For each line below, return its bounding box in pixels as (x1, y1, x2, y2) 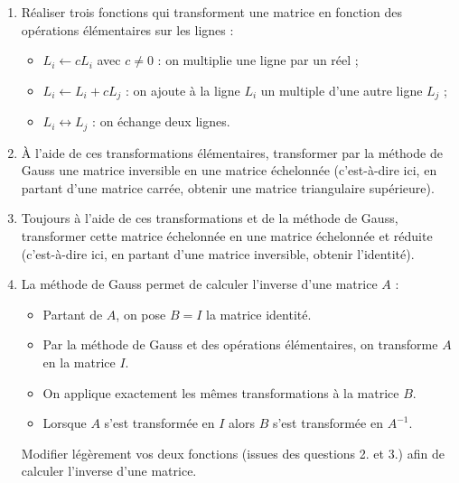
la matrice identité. (206, 304, 312, 323)
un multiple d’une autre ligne (260, 80, 423, 99)
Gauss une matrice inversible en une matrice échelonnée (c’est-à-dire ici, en (21, 161, 437, 180)
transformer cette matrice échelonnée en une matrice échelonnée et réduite (21, 227, 433, 246)
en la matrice (42, 353, 116, 372)
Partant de (42, 304, 103, 323)
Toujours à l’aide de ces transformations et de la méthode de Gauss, (21, 209, 398, 228)
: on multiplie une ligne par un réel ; (157, 51, 359, 70)
